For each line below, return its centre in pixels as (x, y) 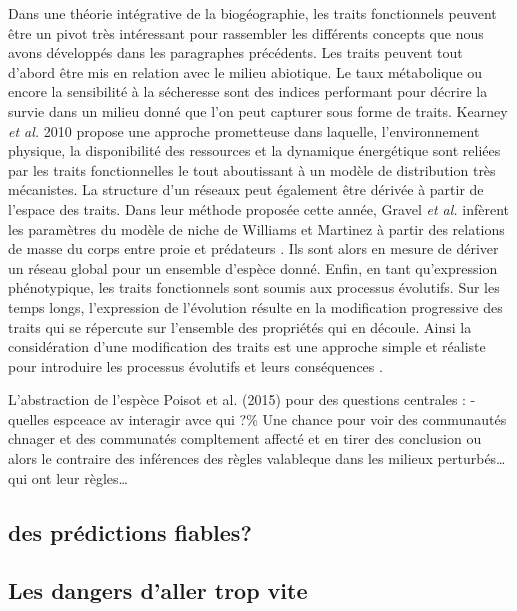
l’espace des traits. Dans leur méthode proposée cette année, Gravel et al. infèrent (258, 208)
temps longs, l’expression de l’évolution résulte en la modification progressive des (255, 306)
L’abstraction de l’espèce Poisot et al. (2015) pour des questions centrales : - (242, 399)
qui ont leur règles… (68, 477)
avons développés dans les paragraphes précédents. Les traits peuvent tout (235, 52)
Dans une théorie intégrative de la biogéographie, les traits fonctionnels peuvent (252, 13)
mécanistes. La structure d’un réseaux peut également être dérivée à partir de (246, 189)
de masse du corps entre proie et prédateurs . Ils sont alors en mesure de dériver (253, 248)
